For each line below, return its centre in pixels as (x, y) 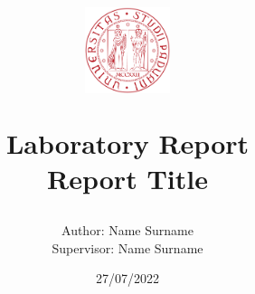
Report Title (127, 179)
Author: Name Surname (127, 230)
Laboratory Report (127, 142)
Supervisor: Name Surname (127, 247)
